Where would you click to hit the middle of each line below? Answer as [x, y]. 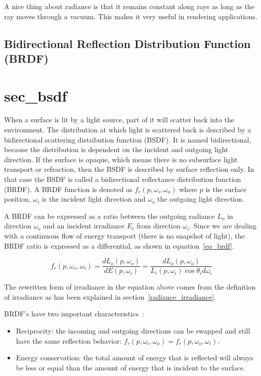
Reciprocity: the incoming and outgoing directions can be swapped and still [133, 331]
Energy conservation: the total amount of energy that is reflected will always [135, 358]
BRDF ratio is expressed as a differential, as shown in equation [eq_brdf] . [119, 245]
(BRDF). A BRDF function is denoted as [68, 189]
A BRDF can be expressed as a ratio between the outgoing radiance [110, 216]
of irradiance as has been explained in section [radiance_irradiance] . [110, 296]
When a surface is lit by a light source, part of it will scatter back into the [119, 120]
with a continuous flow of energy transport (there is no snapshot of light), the [124, 236]
